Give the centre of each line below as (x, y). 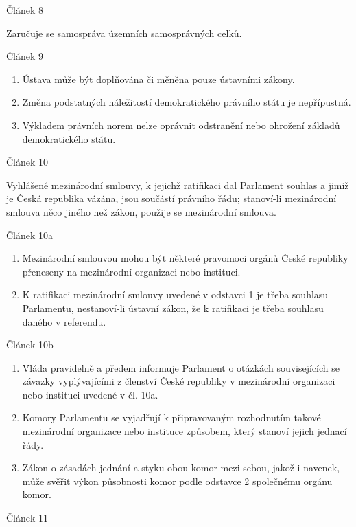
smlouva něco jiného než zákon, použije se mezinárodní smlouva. (141, 211)
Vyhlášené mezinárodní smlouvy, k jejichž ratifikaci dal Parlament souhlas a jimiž (178, 184)
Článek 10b (30, 345)
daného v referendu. (64, 321)
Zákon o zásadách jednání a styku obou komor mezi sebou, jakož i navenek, (181, 468)
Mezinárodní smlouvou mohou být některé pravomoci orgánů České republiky (185, 258)
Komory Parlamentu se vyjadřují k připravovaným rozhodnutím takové (171, 417)
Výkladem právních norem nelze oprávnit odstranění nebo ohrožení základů (181, 125)
